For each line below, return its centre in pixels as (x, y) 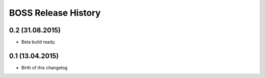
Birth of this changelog (44, 67)
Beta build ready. (39, 42)
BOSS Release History (55, 13)
